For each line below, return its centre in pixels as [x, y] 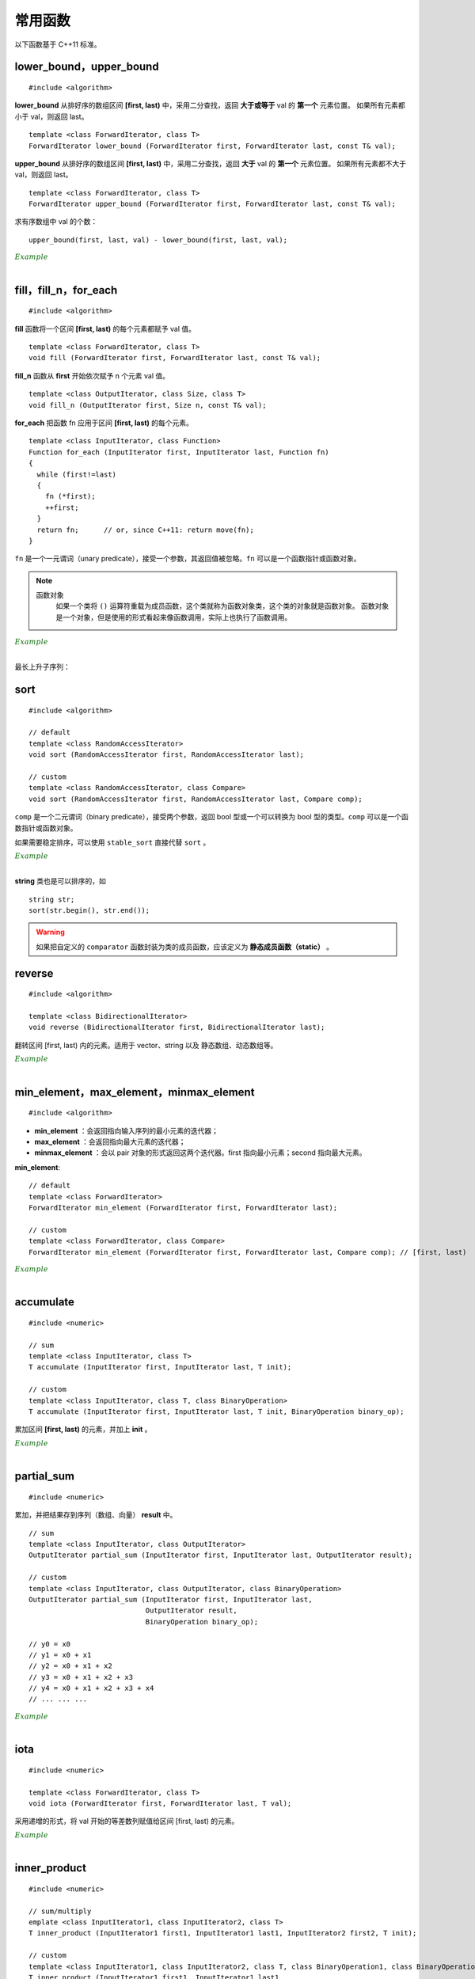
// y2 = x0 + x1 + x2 [70, 1666]
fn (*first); [70, 496]
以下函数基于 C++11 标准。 [58, 44]
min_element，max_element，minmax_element [135, 1092]
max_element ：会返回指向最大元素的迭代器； [110, 1141]
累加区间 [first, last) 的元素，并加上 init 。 [83, 1430]
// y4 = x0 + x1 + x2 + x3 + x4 [91, 1688]
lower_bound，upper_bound [87, 67]
